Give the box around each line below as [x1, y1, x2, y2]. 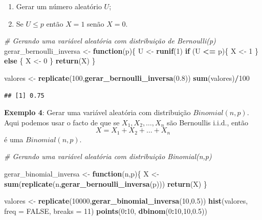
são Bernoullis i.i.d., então [166, 117, 249, 127]
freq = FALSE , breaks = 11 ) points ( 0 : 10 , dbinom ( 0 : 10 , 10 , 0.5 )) [4, 205, 207, 216]
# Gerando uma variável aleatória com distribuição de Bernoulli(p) [4, 35, 216, 46]
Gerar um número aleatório [16, 1, 102, 11]
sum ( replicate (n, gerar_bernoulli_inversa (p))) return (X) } [4, 178, 207, 189]
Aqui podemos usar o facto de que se [4, 117, 120, 127]
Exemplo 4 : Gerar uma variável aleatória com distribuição [4, 107, 191, 118]
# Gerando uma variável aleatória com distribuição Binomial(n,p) [4, 151, 212, 162]
